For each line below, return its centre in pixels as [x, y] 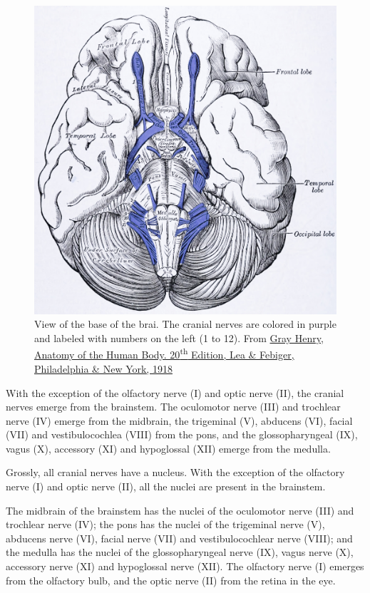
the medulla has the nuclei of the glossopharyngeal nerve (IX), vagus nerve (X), [180, 552]
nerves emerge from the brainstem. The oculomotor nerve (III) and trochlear [173, 407]
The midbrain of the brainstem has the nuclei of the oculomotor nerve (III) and [180, 510]
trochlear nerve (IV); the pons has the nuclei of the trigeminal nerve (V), [165, 524]
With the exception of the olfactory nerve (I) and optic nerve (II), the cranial [175, 392]
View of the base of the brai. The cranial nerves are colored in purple [185, 324]
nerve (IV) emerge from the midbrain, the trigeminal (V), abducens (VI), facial [179, 420]
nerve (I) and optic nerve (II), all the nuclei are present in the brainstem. [166, 486]
